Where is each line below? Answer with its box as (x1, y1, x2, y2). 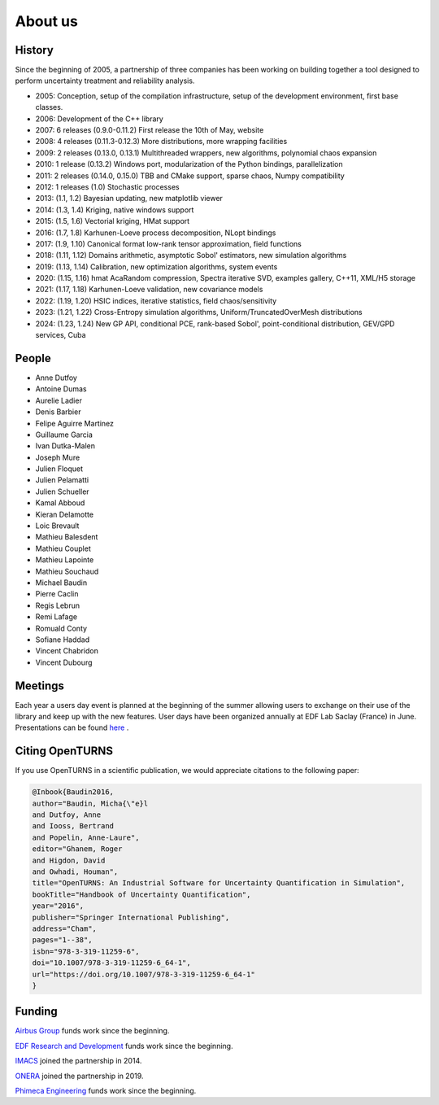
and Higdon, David (32, 855, 106, 865)
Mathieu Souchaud (35, 566, 99, 576)
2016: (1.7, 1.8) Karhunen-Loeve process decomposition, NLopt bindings (35, 228, 276, 238)
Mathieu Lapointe (35, 555, 94, 565)
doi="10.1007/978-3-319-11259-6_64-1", (32, 959, 191, 967)
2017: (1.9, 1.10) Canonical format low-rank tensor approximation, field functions (35, 238, 302, 248)
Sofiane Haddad (35, 635, 90, 644)
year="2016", (32, 902, 85, 911)
